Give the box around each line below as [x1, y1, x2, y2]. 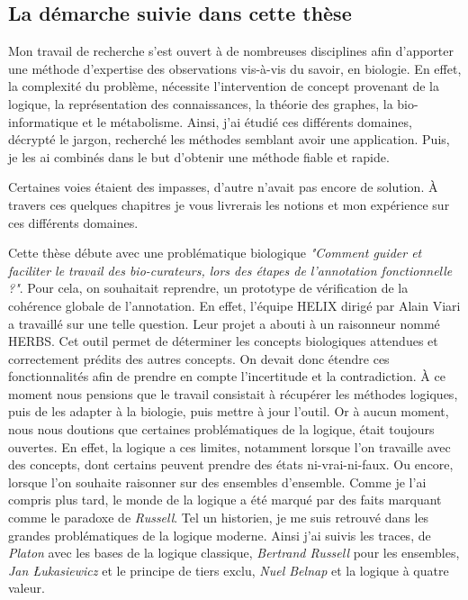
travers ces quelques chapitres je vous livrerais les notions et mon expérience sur [8, 195, 450, 214]
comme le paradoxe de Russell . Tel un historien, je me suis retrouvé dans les [8, 508, 429, 527]
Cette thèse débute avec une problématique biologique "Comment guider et [8, 243, 422, 262]
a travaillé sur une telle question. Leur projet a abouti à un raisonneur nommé [8, 314, 440, 332]
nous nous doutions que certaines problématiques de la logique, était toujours [8, 420, 435, 439]
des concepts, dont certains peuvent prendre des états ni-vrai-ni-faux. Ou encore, [8, 455, 454, 474]
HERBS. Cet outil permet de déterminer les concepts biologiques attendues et [8, 332, 438, 350]
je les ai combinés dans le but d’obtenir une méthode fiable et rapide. [8, 147, 390, 166]
